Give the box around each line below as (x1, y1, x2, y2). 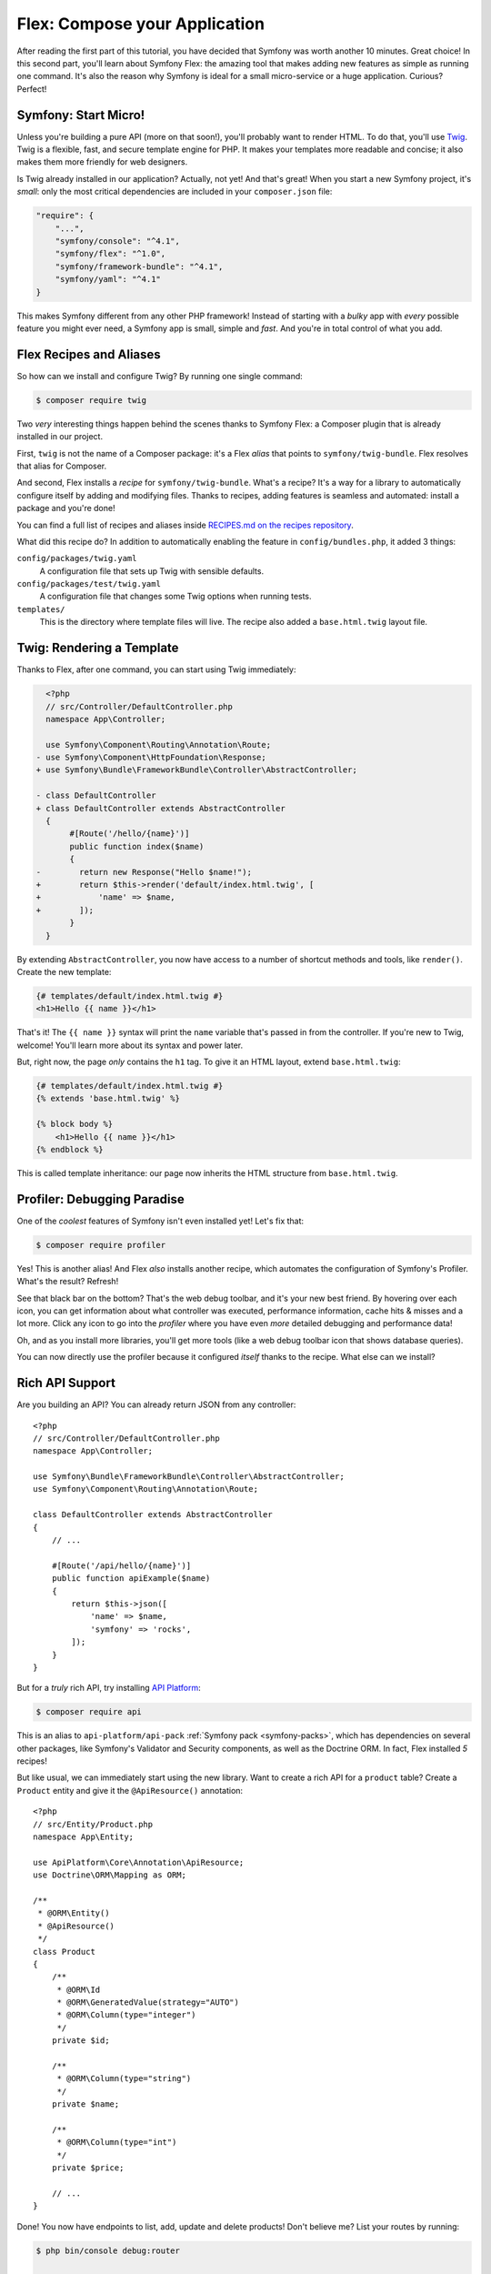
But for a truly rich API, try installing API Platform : (16, 1683, 202, 1694)
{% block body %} (35, 1119, 114, 1130)
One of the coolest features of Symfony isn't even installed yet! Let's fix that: (16, 1215, 305, 1226)
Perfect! (16, 83, 47, 95)
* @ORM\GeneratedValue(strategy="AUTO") (56, 1997, 240, 2007)
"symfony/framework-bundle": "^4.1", (55, 261, 224, 272)
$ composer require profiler (35, 1240, 166, 1250)
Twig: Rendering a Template (16, 640, 179, 656)
